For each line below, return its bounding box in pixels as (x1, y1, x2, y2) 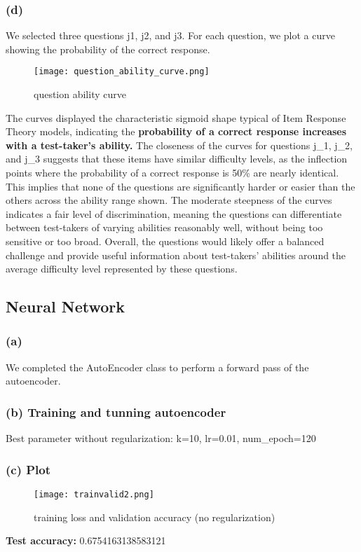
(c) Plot (6, 460, 51, 478)
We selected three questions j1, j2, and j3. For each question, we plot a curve (6, 28, 335, 43)
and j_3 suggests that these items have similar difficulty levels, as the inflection (6, 151, 348, 166)
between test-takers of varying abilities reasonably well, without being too (6, 220, 323, 235)
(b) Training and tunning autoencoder (6, 403, 226, 420)
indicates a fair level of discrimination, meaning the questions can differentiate (6, 206, 342, 221)
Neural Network (6, 296, 125, 317)
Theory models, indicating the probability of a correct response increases (6, 124, 347, 139)
